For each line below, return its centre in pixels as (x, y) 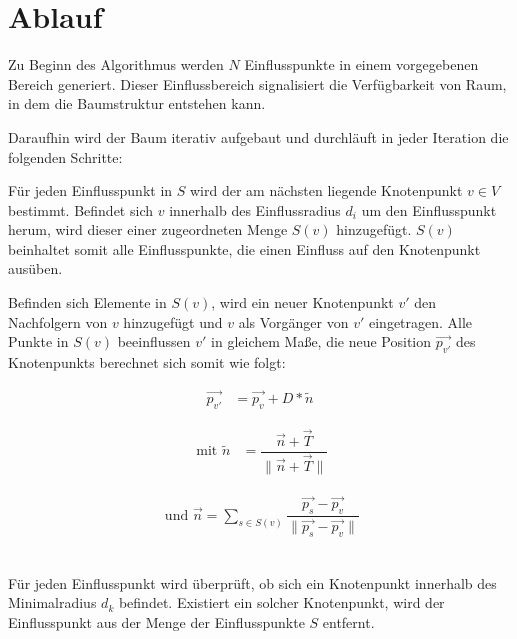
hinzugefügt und (173, 321)
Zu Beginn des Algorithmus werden (116, 64)
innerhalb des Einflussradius (255, 209)
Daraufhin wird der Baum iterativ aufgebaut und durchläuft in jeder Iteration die (258, 136)
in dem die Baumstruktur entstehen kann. (137, 103)
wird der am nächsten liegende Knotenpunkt (326, 190)
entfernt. (348, 621)
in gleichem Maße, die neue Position (321, 341)
